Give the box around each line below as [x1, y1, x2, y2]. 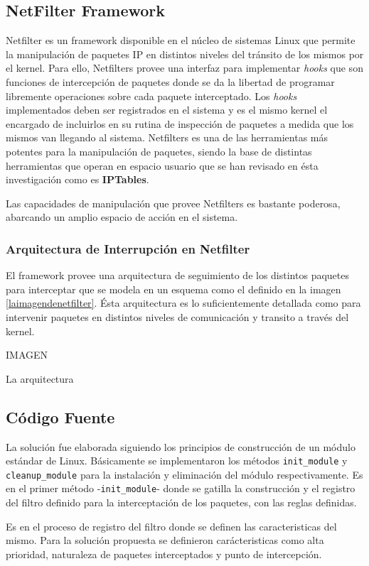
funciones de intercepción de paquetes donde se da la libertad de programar [6, 74, 335, 89]
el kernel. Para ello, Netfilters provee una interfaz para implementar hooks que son [6, 60, 363, 75]
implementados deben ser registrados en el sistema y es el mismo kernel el [6, 102, 328, 117]
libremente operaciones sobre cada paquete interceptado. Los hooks [6, 88, 297, 103]
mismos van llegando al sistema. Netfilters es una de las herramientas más [6, 130, 328, 145]
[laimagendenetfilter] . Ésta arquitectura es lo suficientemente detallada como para [6, 295, 361, 310]
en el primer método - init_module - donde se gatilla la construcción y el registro [6, 481, 355, 496]
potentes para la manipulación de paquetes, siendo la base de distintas [6, 143, 312, 158]
